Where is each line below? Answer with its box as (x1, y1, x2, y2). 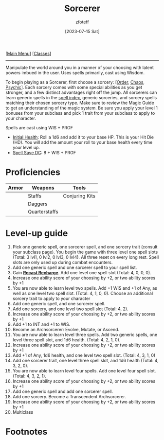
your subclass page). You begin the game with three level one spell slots (12, 249, 158, 255)
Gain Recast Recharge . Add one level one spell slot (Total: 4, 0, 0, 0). (12, 269, 151, 275)
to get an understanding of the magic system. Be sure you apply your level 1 (5, 105, 158, 111)
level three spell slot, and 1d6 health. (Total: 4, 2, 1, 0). (12, 336, 121, 343)
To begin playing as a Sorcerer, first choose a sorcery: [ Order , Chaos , (5, 79, 145, 85)
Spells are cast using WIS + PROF (5, 124, 73, 130)
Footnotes (5, 426, 48, 437)
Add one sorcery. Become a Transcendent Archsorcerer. (12, 393, 126, 399)
